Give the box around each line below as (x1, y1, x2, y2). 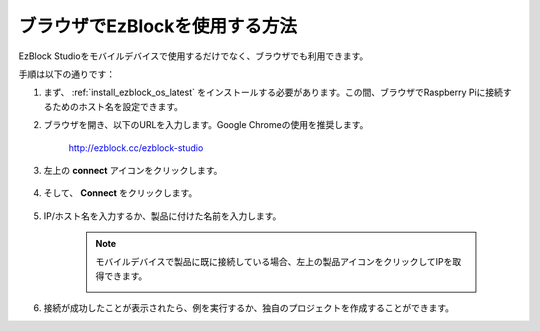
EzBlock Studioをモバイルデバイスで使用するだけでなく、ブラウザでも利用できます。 (18, 50, 369, 62)
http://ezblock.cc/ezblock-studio (68, 141, 204, 154)
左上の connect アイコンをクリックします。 (43, 164, 223, 176)
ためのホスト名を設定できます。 (51, 100, 184, 112)
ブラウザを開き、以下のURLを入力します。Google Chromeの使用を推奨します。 (43, 119, 369, 131)
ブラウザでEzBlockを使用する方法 (18, 15, 298, 37)
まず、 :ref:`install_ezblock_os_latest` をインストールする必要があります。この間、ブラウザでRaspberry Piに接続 (43, 86, 504, 99)
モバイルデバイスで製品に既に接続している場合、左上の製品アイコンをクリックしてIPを (95, 256, 453, 268)
